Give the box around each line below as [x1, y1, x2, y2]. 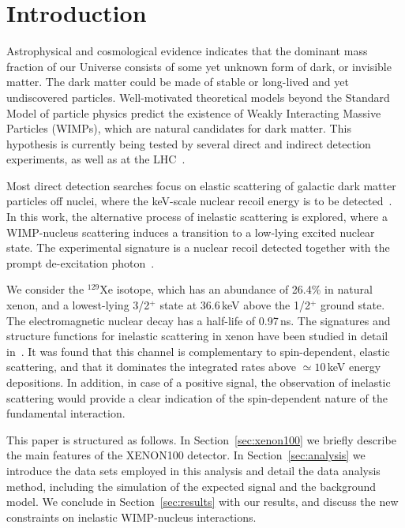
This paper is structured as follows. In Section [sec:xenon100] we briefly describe [6, 431, 396, 447]
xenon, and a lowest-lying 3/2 [6, 297, 150, 313]
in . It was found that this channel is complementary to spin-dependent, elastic [6, 343, 390, 359]
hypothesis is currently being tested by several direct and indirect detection [6, 135, 371, 152]
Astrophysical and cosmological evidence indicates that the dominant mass [6, 43, 368, 59]
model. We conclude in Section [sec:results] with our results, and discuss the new [6, 493, 399, 510]
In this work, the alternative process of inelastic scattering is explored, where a [6, 208, 388, 225]
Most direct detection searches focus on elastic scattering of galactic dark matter [6, 177, 396, 193]
